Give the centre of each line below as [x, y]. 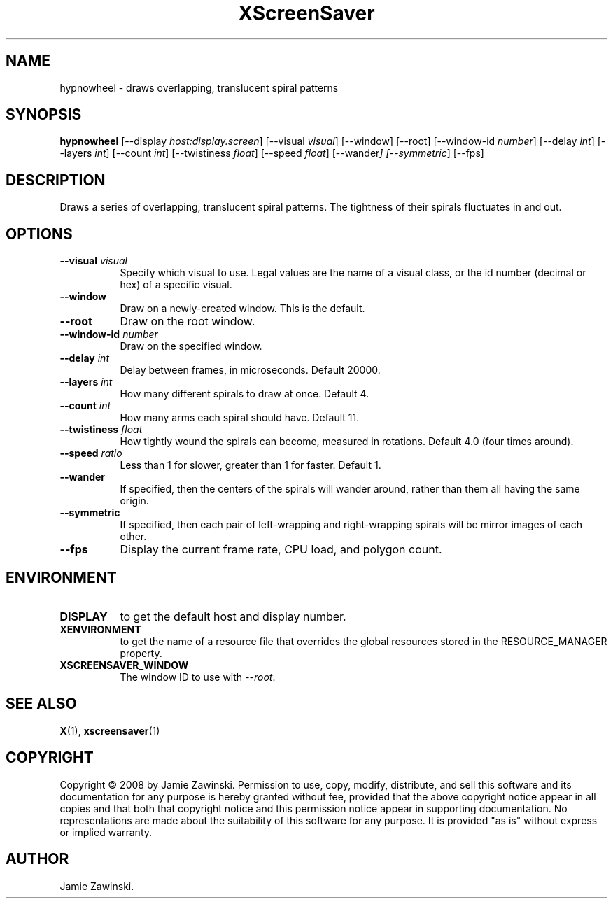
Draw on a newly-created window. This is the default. [242, 309]
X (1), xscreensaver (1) [110, 730]
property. [141, 653]
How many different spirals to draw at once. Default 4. [245, 394]
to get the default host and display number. [233, 616]
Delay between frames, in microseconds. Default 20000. [250, 370]
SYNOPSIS [44, 115]
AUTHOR [37, 859]
